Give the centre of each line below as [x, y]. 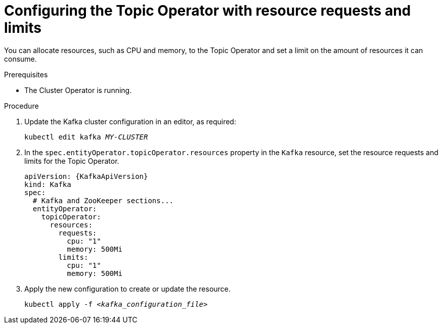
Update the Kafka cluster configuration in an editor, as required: [130, 121]
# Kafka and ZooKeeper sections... [103, 200]
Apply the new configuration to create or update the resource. [127, 289]
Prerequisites [26, 74]
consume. [20, 59]
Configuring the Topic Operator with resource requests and [208, 11]
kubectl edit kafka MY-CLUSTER [86, 137]
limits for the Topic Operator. [72, 161]
